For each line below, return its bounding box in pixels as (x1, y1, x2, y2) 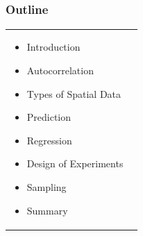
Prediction (26, 110, 71, 124)
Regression (26, 133, 72, 147)
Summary (26, 203, 68, 217)
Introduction (26, 40, 81, 54)
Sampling (26, 180, 67, 194)
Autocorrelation (26, 63, 94, 78)
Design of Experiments (26, 156, 124, 171)
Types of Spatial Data (26, 86, 121, 101)
